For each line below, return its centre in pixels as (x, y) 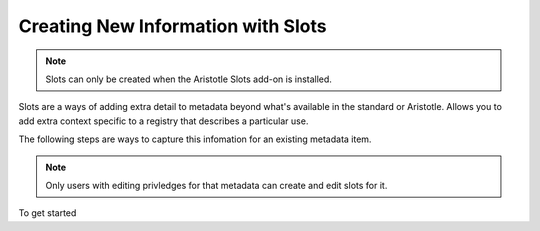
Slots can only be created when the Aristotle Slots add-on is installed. (188, 79)
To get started (47, 213)
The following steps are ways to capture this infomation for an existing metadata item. (195, 139)
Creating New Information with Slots (172, 26)
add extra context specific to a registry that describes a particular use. (163, 121)
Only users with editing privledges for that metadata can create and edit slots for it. (216, 185)
